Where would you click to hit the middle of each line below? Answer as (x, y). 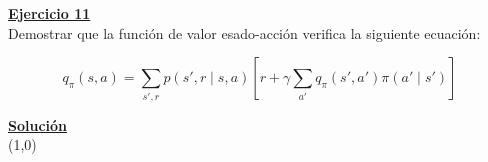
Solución (38, 124)
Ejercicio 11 (49, 13)
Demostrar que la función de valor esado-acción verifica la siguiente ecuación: (244, 32)
